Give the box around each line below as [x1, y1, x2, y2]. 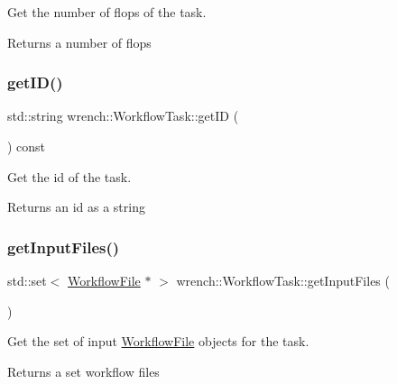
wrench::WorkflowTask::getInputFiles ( [176, 271, 390, 289]
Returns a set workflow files [7, 361, 160, 380]
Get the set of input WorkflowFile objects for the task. [7, 332, 309, 351]
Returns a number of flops [7, 32, 152, 51]
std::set [7, 271, 47, 289]
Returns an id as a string [7, 197, 145, 216]
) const [7, 137, 46, 155]
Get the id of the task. [7, 167, 132, 186]
